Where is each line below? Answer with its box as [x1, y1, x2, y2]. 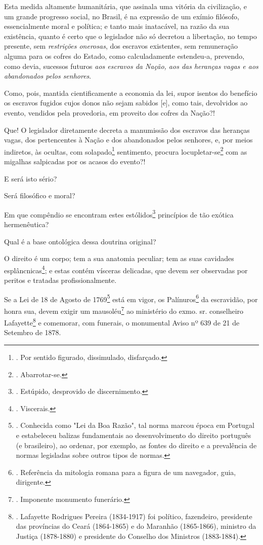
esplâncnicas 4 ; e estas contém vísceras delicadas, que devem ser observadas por [4, 263, 248, 275]
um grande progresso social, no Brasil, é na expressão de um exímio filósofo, [4, 11, 239, 21]
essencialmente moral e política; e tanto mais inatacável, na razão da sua [4, 21, 230, 31]
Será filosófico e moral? [4, 190, 75, 201]
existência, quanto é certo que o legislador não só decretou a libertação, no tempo [4, 30, 257, 41]
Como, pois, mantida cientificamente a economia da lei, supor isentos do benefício [4, 87, 257, 98]
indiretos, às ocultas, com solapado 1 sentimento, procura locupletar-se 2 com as [4, 144, 247, 157]
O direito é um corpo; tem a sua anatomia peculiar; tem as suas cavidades [4, 253, 234, 264]
